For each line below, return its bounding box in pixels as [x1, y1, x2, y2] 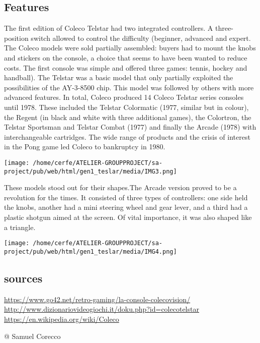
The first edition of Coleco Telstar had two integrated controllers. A [4, 23, 213, 33]
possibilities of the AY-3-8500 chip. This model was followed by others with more [4, 82, 254, 92]
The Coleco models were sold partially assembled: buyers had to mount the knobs [4, 42, 256, 53]
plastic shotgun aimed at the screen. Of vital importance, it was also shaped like [4, 212, 252, 222]
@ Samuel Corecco [4, 330, 61, 341]
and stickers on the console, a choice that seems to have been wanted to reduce [4, 52, 247, 63]
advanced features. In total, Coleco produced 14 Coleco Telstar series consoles [4, 92, 244, 102]
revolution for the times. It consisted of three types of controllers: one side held [4, 192, 248, 202]
